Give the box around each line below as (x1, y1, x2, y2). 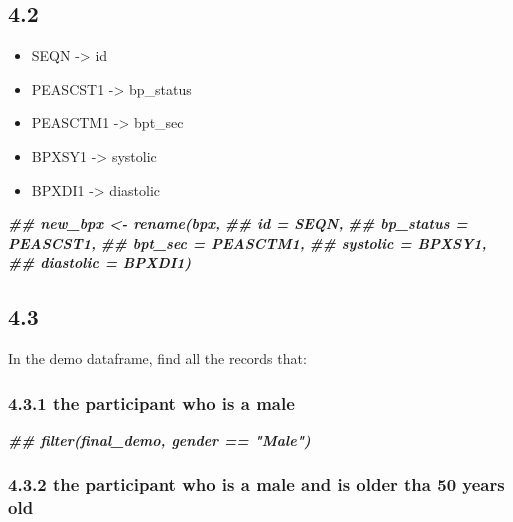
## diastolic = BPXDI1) (8, 252, 192, 273)
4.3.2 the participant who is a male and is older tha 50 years (8, 472, 505, 497)
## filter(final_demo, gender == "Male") (8, 429, 311, 450)
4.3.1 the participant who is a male (8, 390, 295, 415)
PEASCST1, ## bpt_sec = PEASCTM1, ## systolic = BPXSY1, (8, 232, 487, 253)
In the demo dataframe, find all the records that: (8, 348, 307, 369)
